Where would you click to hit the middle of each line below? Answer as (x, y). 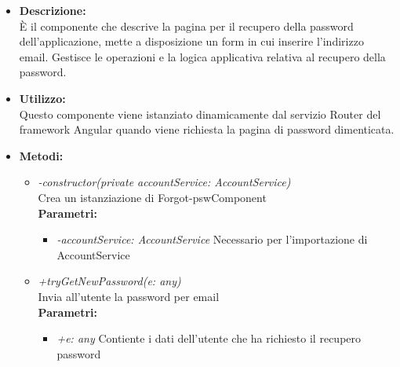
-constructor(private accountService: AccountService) (164, 182)
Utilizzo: (42, 98)
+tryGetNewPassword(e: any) (109, 281)
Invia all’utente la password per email (129, 296)
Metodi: (41, 155)
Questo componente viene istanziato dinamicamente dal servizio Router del (200, 114)
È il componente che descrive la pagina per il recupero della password (186, 26)
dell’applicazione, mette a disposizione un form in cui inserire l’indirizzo (191, 41)
